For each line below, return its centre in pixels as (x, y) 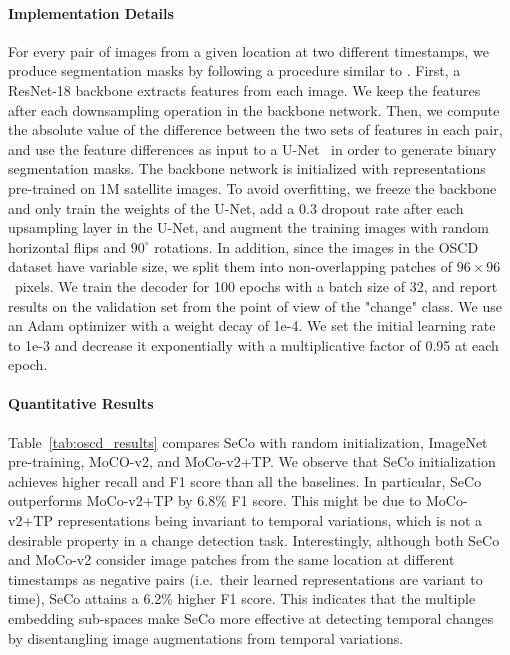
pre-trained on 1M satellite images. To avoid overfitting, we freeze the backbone (252, 187)
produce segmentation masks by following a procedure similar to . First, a (234, 70)
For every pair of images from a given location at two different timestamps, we (248, 50)
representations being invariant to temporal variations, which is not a (269, 520)
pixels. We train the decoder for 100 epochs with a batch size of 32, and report (256, 285)
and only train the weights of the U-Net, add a (151, 207)
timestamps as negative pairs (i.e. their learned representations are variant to (245, 578)
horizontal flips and (67, 246)
